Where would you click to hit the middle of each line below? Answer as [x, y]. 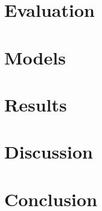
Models [35, 57]
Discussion [49, 152]
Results [36, 104]
